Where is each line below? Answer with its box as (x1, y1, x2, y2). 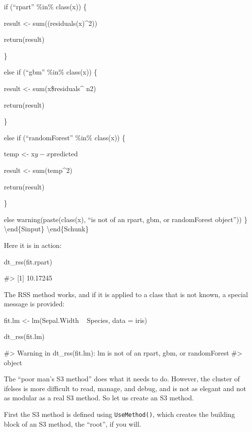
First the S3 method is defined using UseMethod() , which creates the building (4, 409, 235, 419)
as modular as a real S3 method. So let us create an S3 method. (4, 393, 194, 403)
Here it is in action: (4, 240, 62, 250)
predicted (50, 149, 78, 159)
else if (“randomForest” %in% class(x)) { (4, 132, 126, 142)
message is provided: (4, 299, 65, 309)
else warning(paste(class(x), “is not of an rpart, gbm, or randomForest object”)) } (4, 214, 248, 224)
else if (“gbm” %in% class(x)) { (4, 67, 98, 77)
